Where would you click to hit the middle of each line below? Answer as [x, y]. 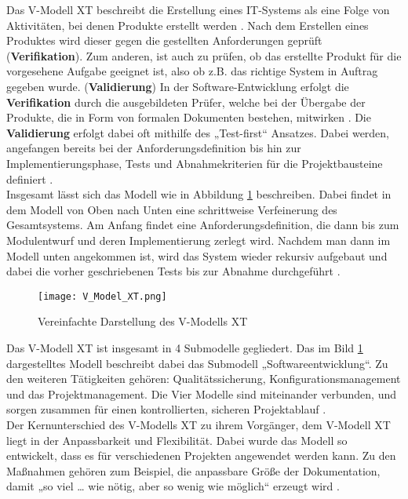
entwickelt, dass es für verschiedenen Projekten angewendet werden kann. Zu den [201, 455]
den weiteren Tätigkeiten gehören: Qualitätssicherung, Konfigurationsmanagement [204, 379]
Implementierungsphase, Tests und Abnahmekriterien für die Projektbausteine [195, 163]
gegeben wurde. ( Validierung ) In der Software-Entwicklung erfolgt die [178, 86]
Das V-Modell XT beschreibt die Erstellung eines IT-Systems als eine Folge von [198, 9]
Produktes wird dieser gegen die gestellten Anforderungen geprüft [164, 40]
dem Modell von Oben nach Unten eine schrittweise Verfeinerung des [172, 209]
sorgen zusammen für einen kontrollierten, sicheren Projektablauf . [166, 409]
